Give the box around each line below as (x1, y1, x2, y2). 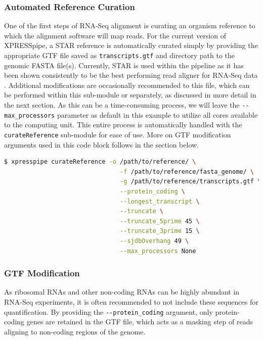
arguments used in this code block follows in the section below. (4, 139, 199, 150)
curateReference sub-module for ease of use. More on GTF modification (4, 129, 231, 139)
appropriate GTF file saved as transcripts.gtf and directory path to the (4, 50, 235, 60)
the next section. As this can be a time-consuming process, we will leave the (4, 100, 240, 110)
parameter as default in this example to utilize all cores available (57, 109, 258, 120)
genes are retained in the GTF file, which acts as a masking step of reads (26, 316, 253, 327)
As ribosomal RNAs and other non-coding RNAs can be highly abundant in (4, 286, 240, 297)
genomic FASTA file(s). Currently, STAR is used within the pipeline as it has (4, 60, 244, 70)
